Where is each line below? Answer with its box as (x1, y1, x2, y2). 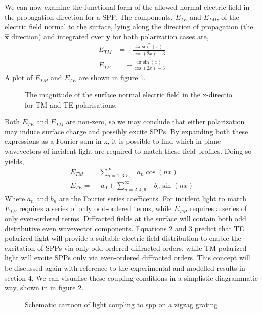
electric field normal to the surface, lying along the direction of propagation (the (5, 21, 253, 32)
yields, (5, 155, 24, 166)
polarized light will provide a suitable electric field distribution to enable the (5, 233, 241, 243)
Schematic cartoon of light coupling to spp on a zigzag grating (25, 299, 218, 309)
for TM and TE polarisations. (25, 99, 117, 110)
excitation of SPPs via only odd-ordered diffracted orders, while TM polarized (5, 242, 247, 253)
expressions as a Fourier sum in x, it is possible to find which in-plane (5, 136, 221, 146)
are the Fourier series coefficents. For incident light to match (59, 193, 246, 203)
